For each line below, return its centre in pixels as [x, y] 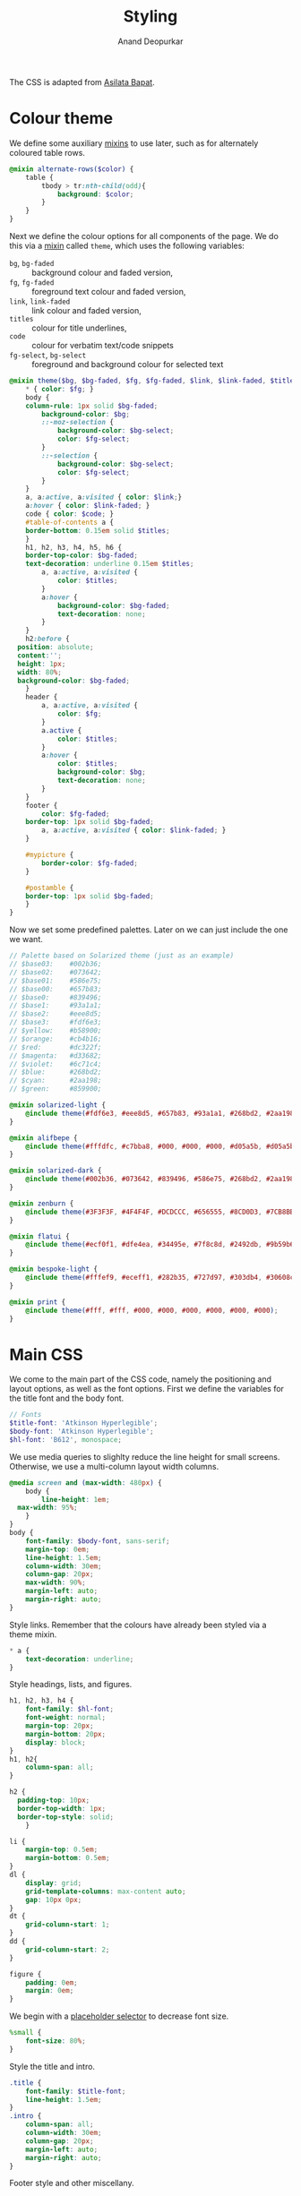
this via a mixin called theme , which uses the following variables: [127, 245]
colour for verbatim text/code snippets [103, 345]
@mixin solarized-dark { [56, 1171]
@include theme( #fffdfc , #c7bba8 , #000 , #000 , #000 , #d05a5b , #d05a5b [160, 1146]
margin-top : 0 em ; [58, 1549]
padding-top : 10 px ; [54, 1801]
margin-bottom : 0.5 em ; [68, 1858]
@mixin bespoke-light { [54, 1269]
